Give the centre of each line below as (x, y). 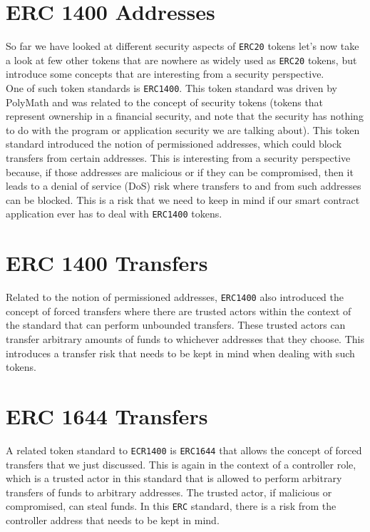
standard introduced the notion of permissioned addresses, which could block (174, 144)
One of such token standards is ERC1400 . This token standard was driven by (171, 88)
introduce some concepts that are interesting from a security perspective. (165, 74)
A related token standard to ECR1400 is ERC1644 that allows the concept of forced (184, 450)
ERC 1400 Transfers (107, 263)
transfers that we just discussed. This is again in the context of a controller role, (181, 464)
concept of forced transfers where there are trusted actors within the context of (179, 311)
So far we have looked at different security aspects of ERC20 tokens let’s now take (183, 46)
